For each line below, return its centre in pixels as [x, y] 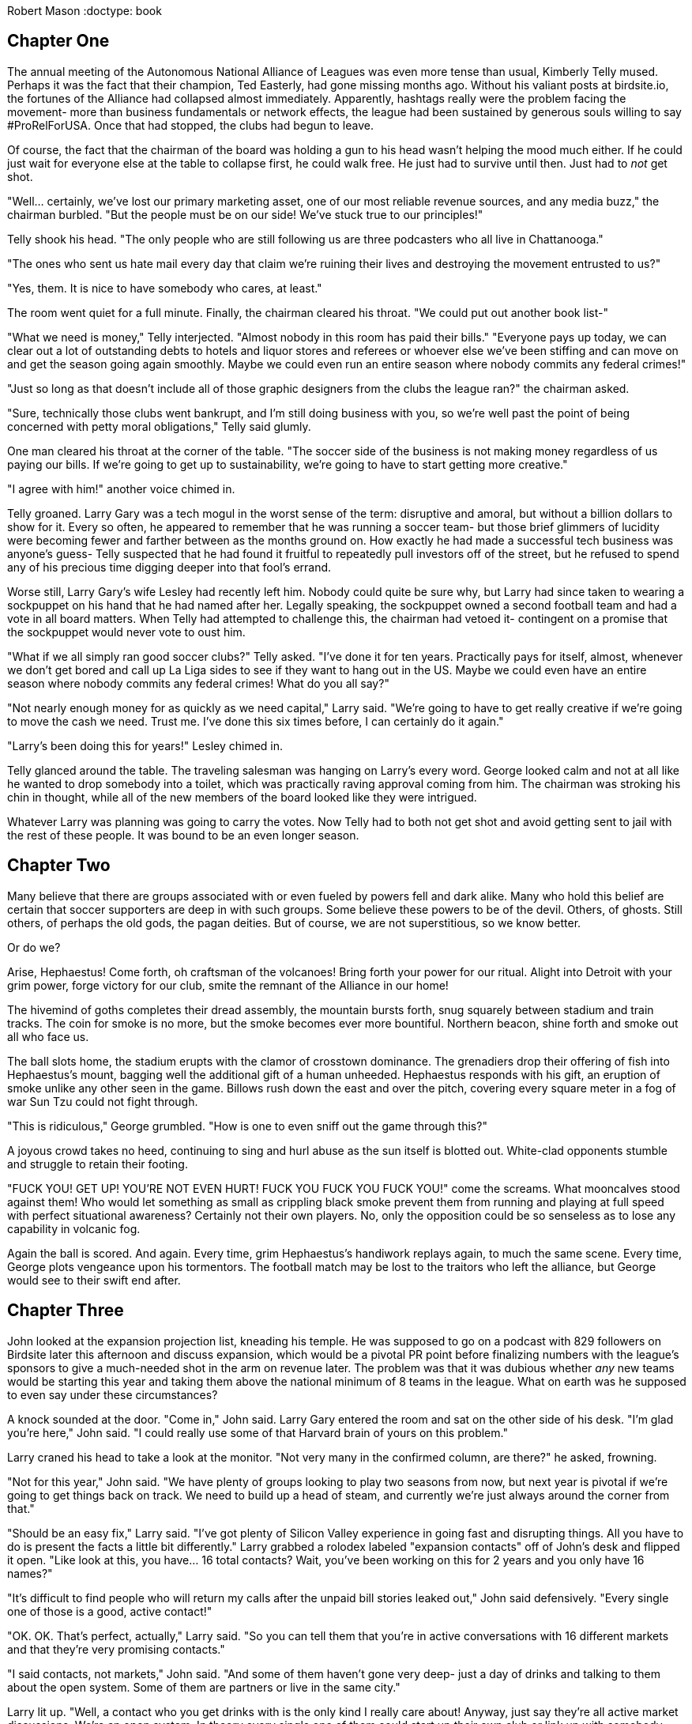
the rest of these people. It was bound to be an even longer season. [183, 835]
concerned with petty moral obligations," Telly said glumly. [159, 426]
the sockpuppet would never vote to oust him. [126, 632]
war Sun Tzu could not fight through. [103, 1101]
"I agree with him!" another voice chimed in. [121, 489]
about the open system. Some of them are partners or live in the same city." [204, 1687]
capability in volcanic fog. [74, 1228]
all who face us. [48, 1036]
